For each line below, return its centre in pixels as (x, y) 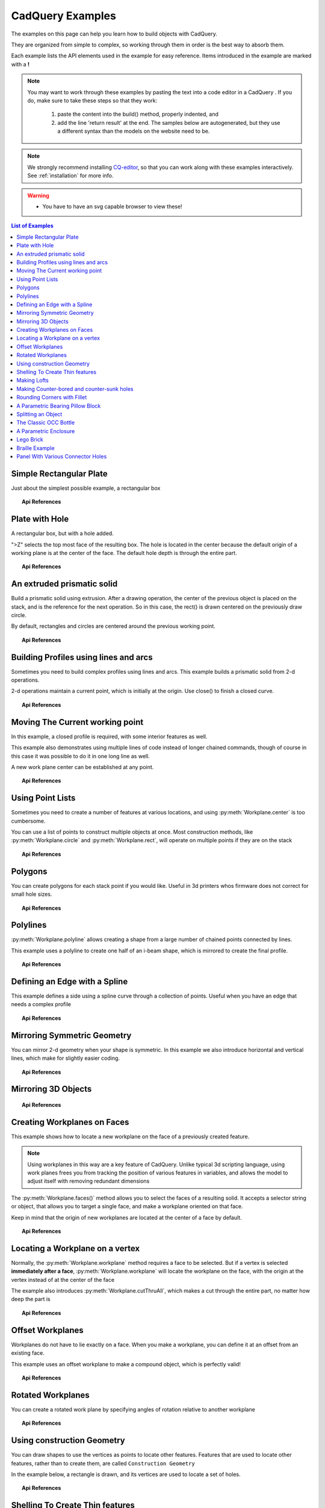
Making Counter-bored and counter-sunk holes (75, 388)
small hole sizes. (32, 894)
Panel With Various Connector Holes (62, 456)
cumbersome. (28, 821)
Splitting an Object (39, 414)
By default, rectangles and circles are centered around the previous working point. (113, 626)
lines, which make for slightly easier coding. (66, 1058)
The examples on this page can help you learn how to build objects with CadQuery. (114, 34)
